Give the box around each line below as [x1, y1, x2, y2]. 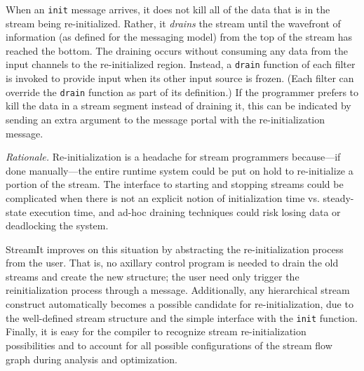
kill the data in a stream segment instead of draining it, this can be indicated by [6, 98, 351, 113]
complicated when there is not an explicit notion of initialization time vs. [6, 190, 320, 205]
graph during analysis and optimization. [6, 351, 177, 366]
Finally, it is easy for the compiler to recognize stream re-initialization [6, 324, 306, 339]
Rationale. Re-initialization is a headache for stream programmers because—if [6, 149, 341, 164]
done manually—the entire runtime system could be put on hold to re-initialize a [6, 163, 353, 177]
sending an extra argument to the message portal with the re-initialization [6, 112, 325, 126]
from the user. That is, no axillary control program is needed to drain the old [6, 255, 339, 270]
